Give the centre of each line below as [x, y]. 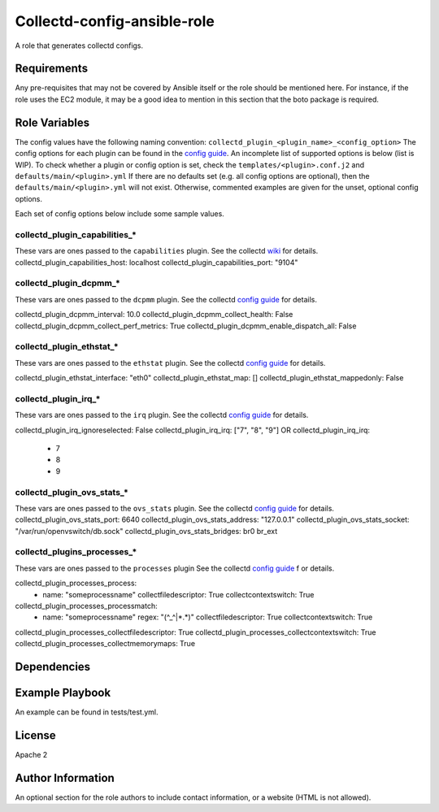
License [35, 735]
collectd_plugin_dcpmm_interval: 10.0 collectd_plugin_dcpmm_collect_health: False [154, 315]
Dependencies [53, 667]
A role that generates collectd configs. [79, 46]
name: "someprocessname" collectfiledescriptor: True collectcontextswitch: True [178, 594]
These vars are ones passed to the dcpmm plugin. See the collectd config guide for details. [166, 299]
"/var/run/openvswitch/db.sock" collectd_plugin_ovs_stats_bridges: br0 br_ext [146, 531]
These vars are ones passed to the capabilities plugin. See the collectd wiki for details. [167, 251]
